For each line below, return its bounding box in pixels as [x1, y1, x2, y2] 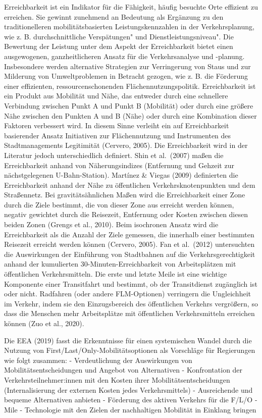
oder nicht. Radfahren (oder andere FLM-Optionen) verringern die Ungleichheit [4, 288, 251, 299]
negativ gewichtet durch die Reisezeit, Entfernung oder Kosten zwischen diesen [4, 209, 248, 220]
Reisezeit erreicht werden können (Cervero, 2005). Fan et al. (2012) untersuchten [4, 239, 255, 249]
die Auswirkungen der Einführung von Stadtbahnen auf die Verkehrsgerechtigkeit [4, 248, 255, 259]
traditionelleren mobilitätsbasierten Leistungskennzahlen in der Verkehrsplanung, [4, 21, 254, 32]
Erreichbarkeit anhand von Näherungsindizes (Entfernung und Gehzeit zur [4, 160, 234, 170]
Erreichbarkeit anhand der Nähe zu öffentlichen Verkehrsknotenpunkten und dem [4, 179, 255, 190]
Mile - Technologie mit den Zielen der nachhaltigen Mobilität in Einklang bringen [4, 404, 256, 414]
